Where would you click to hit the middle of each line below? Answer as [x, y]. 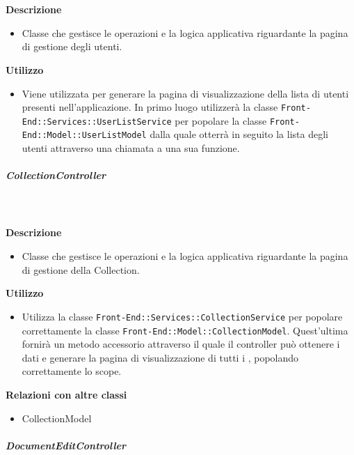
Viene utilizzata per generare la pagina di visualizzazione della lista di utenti [185, 93]
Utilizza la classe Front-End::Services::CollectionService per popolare [182, 316]
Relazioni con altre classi [66, 394]
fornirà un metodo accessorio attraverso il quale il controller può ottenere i [181, 344]
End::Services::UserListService [97, 122]
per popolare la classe [221, 120]
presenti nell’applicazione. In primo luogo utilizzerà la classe [150, 107]
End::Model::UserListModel [84, 136]
